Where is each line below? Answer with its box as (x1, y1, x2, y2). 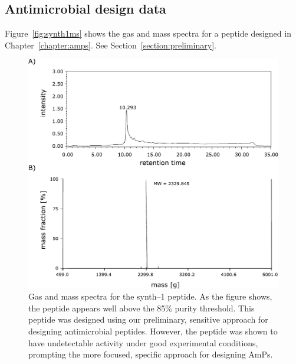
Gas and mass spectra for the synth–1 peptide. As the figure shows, (28, 290, 272, 303)
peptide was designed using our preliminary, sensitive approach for (28, 313, 268, 326)
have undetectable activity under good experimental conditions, (28, 336, 258, 349)
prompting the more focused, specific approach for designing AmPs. (28, 348, 273, 360)
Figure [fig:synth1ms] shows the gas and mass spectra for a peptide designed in (5, 27, 291, 40)
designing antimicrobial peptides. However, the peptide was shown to (28, 324, 278, 337)
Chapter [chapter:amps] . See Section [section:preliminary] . (5, 38, 216, 51)
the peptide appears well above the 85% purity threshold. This (28, 301, 255, 314)
